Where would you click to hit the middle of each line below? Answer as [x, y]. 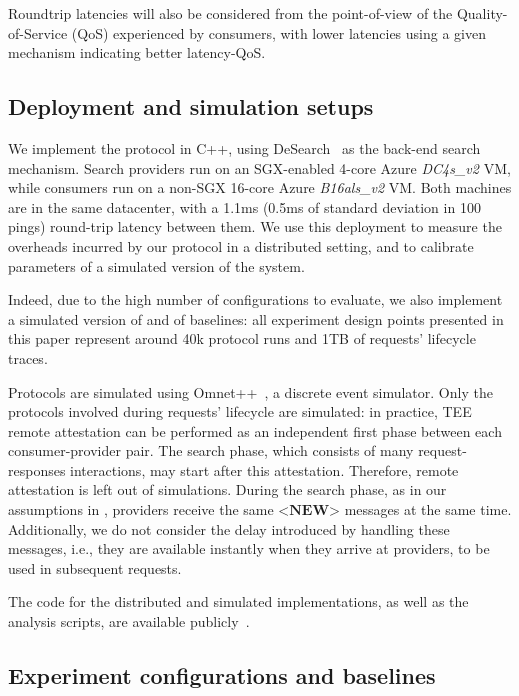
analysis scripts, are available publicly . [129, 621]
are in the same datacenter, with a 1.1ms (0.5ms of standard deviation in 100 [244, 206]
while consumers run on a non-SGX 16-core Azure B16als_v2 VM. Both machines [260, 187]
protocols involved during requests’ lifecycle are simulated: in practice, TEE [240, 411]
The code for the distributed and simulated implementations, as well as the [238, 601]
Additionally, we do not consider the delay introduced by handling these [229, 528]
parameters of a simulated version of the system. [156, 265]
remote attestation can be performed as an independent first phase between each [255, 430]
